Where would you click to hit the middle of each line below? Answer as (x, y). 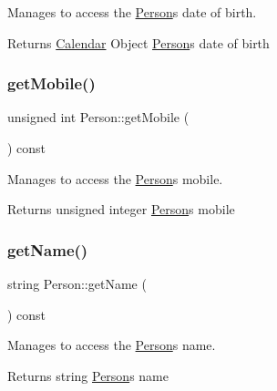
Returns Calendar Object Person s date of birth (138, 42)
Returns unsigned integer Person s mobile (121, 209)
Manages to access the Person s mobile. (115, 178)
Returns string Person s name (88, 375)
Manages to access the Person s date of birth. (132, 12)
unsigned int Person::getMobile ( (98, 117)
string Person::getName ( (77, 283)
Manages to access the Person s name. (112, 345)
